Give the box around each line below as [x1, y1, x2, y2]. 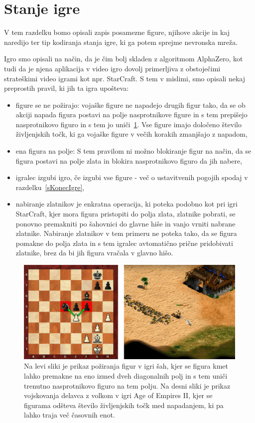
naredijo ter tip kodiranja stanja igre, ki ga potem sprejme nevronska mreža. [4, 36, 238, 47]
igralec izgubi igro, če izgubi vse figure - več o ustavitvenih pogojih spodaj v [15, 172, 248, 183]
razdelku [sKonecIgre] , [15, 182, 85, 192]
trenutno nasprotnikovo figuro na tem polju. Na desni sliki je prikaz [24, 380, 231, 391]
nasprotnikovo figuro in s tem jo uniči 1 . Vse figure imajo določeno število [15, 119, 242, 129]
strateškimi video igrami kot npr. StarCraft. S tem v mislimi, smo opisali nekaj [4, 73, 245, 83]
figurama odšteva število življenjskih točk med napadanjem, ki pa [24, 400, 224, 410]
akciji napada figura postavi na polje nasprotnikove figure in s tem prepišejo [15, 109, 248, 120]
